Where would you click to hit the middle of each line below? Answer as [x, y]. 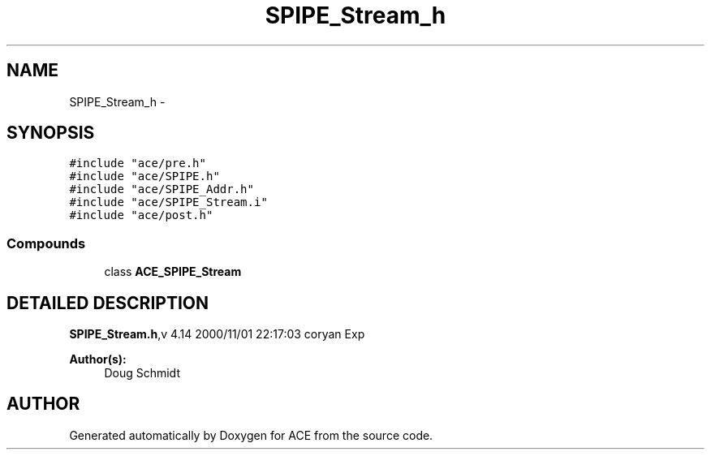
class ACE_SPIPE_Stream [173, 272]
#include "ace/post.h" [141, 215]
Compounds [46, 243]
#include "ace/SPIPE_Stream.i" [168, 202]
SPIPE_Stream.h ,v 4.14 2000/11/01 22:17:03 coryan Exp [217, 334]
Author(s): [98, 359]
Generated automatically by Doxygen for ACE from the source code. [251, 435]
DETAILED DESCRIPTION [108, 303]
